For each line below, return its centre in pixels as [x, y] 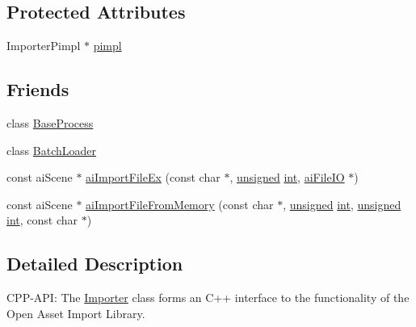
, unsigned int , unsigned [342, 204]
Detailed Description [95, 264]
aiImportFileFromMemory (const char [180, 204]
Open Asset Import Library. [76, 313]
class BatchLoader [52, 150]
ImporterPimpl [44, 46]
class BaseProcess [50, 123]
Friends [38, 89]
